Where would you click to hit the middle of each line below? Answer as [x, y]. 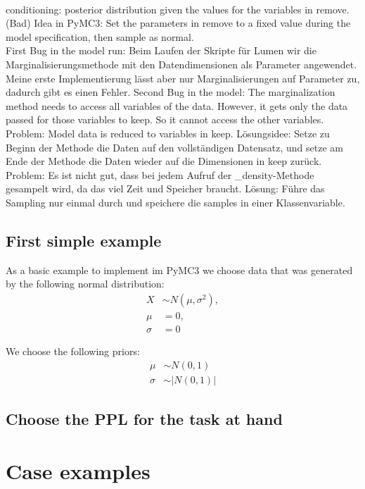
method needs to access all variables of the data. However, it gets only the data [177, 105]
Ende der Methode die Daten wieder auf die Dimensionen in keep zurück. [164, 161]
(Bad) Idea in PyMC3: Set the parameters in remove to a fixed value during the [178, 23]
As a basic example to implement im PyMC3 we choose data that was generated [179, 270]
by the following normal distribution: [85, 284]
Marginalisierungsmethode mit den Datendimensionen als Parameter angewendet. [181, 64]
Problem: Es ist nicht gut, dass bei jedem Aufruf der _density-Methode [160, 174]
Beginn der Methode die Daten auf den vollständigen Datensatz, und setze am [174, 147]
